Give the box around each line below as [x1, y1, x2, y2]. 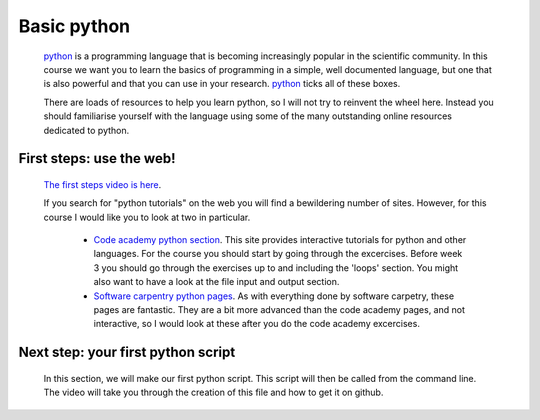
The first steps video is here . [43, 178, 162, 190]
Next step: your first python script [18, 344, 236, 361]
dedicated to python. [43, 124, 130, 136]
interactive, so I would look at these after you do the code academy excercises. [93, 318, 420, 330]
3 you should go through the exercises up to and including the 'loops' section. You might [93, 261, 459, 274]
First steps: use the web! [18, 150, 176, 167]
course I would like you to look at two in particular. [43, 211, 251, 223]
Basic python [18, 15, 130, 37]
